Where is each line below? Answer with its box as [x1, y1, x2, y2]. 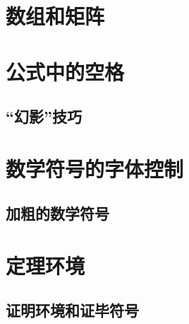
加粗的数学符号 [6, 202, 109, 224]
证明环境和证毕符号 [6, 299, 139, 321]
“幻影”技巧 [6, 105, 82, 127]
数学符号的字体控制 [6, 154, 184, 183]
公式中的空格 [6, 57, 125, 86]
